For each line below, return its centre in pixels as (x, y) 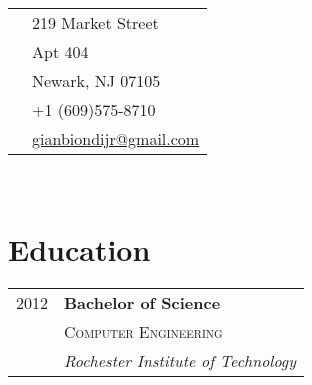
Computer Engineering (143, 331)
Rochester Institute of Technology (180, 360)
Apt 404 (60, 51)
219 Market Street (95, 22)
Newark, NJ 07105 (96, 80)
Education (79, 248)
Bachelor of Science (142, 302)
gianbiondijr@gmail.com (116, 138)
